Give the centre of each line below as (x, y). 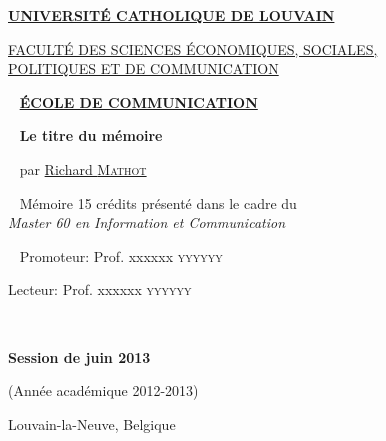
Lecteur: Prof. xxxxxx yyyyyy (100, 289)
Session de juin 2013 (79, 356)
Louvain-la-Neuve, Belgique (92, 423)
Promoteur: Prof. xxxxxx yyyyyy (121, 255)
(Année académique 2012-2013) (103, 390)
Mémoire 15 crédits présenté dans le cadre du (158, 202)
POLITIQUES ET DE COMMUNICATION (143, 68)
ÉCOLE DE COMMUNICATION (138, 101)
